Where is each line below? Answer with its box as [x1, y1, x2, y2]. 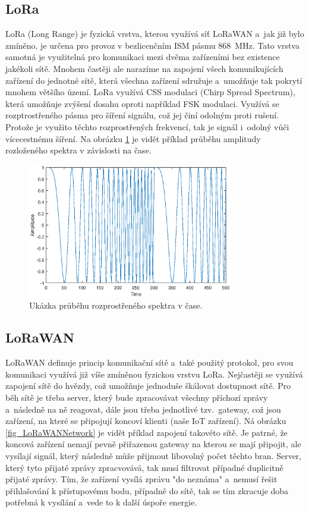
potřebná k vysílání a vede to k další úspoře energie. [5, 496, 197, 508]
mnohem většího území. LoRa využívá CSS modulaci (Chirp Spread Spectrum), [5, 86, 295, 98]
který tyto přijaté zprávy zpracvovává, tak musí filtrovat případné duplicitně [5, 461, 283, 473]
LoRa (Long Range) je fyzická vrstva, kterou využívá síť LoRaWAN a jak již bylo [5, 27, 304, 40]
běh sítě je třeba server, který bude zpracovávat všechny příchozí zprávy [5, 391, 268, 404]
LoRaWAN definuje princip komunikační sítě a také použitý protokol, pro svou [5, 356, 294, 369]
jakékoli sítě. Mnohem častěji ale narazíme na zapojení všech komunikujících [5, 62, 283, 74]
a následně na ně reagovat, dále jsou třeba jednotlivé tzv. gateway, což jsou [5, 403, 281, 415]
